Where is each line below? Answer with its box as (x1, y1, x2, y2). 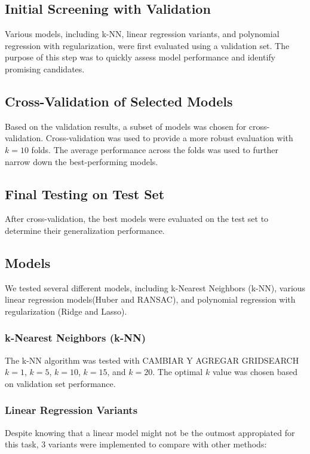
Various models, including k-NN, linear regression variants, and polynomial (5, 28, 280, 40)
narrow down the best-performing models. (5, 155, 158, 167)
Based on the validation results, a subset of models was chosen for (5, 120, 247, 132)
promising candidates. (5, 62, 85, 75)
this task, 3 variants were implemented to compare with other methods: (5, 438, 267, 450)
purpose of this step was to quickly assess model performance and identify (5, 51, 275, 63)
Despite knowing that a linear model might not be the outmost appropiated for (5, 426, 295, 438)
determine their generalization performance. (5, 224, 165, 236)
